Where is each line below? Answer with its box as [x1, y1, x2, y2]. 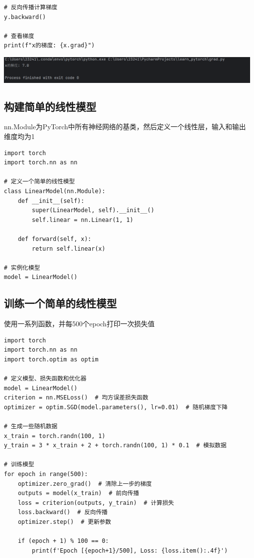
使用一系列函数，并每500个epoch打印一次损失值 [4, 319, 155, 329]
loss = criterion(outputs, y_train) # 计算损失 [18, 499, 174, 506]
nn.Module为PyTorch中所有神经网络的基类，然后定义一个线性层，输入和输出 [4, 121, 246, 132]
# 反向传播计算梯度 [4, 4, 58, 11]
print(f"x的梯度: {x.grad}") [4, 42, 95, 49]
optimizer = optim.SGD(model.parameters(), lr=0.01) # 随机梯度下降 [4, 403, 228, 411]
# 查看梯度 [4, 32, 34, 40]
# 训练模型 [4, 461, 34, 468]
